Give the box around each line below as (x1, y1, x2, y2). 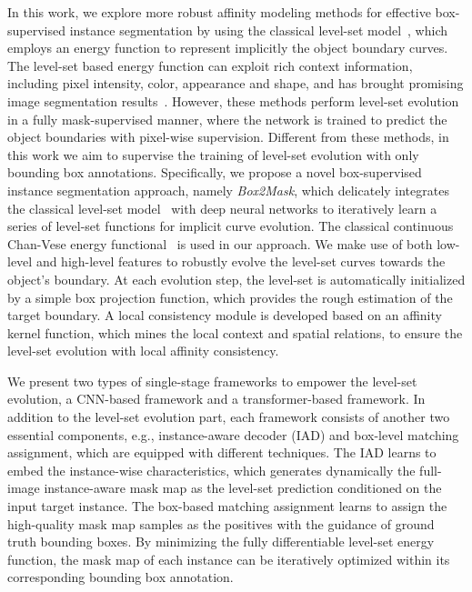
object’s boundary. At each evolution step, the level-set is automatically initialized (7, 269, 466, 288)
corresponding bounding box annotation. (7, 567, 234, 587)
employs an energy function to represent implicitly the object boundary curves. (7, 38, 448, 57)
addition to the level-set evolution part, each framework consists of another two (7, 407, 450, 426)
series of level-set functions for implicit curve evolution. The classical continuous (7, 216, 454, 236)
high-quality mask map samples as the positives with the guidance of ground (7, 514, 435, 533)
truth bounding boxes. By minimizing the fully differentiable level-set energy (7, 532, 435, 551)
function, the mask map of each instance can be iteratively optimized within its (7, 549, 450, 568)
